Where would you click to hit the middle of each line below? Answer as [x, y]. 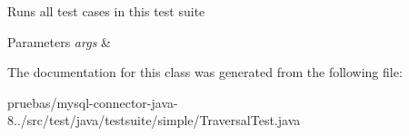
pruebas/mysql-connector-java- [93, 102]
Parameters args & [59, 41]
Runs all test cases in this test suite [106, 11]
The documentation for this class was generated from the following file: [205, 72]
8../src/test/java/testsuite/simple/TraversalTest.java [154, 120]
